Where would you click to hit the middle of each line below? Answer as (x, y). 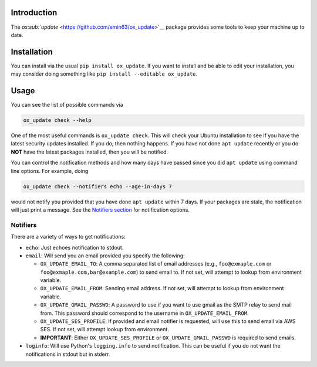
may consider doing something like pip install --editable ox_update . (104, 74)
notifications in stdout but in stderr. (68, 354)
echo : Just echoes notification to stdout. (75, 247)
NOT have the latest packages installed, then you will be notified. (90, 152)
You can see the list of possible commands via (67, 105)
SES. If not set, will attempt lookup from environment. (105, 329)
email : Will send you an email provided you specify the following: (105, 256)
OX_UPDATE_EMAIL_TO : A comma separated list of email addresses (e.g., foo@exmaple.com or (156, 264)
